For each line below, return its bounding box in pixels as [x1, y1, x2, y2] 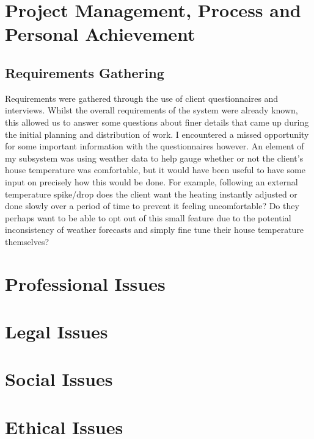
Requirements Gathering [5, 63, 164, 82]
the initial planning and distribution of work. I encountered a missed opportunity [5, 127, 309, 140]
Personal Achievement [5, 21, 195, 46]
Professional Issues [5, 271, 166, 296]
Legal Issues [5, 319, 108, 344]
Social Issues [5, 366, 113, 391]
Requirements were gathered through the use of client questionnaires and [5, 91, 279, 104]
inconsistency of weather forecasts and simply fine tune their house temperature [5, 223, 304, 236]
